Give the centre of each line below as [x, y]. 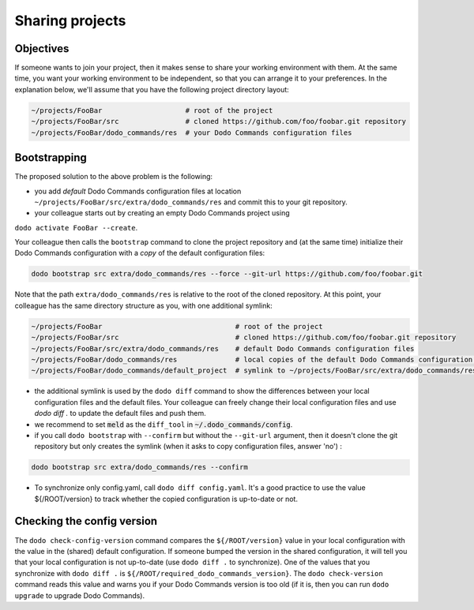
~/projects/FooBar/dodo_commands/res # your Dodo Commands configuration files [192, 133]
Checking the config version [86, 521]
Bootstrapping [51, 158]
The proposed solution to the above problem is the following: [114, 177]
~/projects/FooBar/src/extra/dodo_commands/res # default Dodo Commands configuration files [223, 348]
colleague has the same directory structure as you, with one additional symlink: [143, 305]
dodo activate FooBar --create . [76, 227]
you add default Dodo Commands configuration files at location [138, 191]
